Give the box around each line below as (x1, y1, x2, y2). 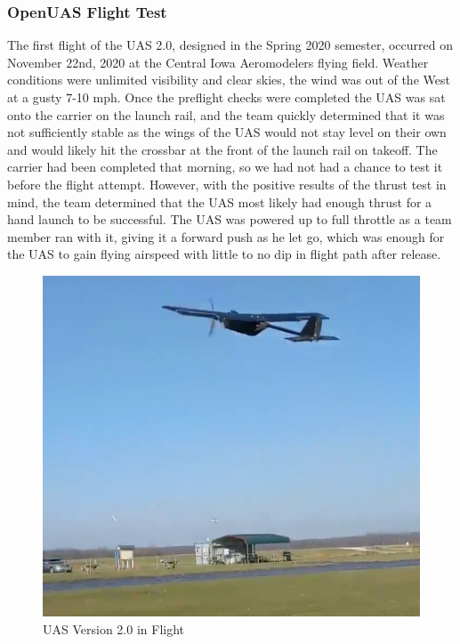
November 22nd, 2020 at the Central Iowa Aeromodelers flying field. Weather (7, 52, 429, 71)
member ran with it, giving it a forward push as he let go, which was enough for (7, 227, 445, 246)
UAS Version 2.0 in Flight (43, 619, 184, 638)
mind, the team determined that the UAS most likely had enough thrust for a (7, 192, 432, 211)
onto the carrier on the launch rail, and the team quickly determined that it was (7, 105, 445, 124)
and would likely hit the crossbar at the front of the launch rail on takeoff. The (7, 140, 438, 158)
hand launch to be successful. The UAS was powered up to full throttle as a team (7, 210, 452, 229)
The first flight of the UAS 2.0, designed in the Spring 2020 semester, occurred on (7, 36, 454, 54)
